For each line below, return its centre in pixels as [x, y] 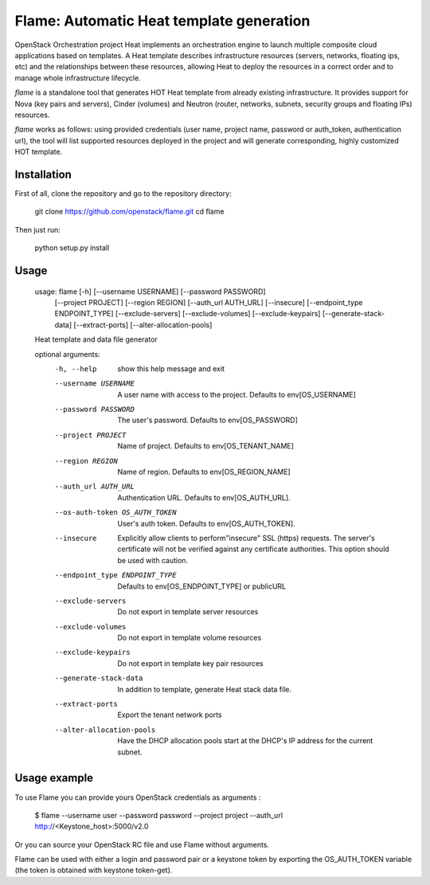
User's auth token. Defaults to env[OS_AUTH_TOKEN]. [206, 523]
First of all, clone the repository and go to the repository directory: [123, 193]
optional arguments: [68, 354]
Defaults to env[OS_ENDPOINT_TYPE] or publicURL [202, 586]
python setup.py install [72, 248]
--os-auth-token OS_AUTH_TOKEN [115, 513]
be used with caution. [153, 560]
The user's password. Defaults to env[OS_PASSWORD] [208, 420]
